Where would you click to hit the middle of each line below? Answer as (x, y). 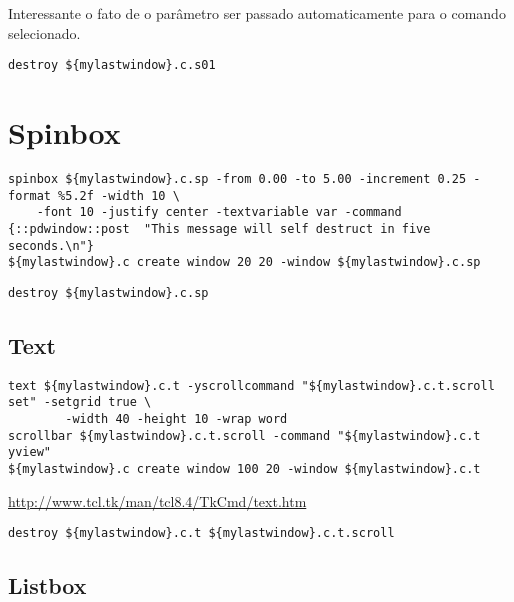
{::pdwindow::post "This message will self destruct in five (219, 228)
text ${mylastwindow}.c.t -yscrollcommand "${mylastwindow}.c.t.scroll (251, 385)
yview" (29, 452)
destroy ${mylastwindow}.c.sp (108, 292)
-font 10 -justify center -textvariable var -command (219, 212)
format (29, 195)
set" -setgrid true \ (80, 402)
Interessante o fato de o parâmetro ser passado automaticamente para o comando (257, 13)
